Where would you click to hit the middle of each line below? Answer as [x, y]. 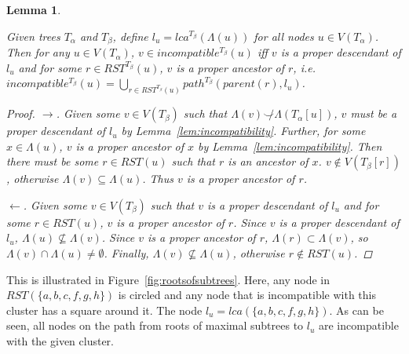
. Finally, [126, 253]
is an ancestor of [268, 161]
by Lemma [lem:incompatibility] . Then [290, 146]
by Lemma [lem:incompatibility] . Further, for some [243, 131]
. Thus [158, 179]
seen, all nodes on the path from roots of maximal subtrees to [155, 325]
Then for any [38, 52]
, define [130, 36]
